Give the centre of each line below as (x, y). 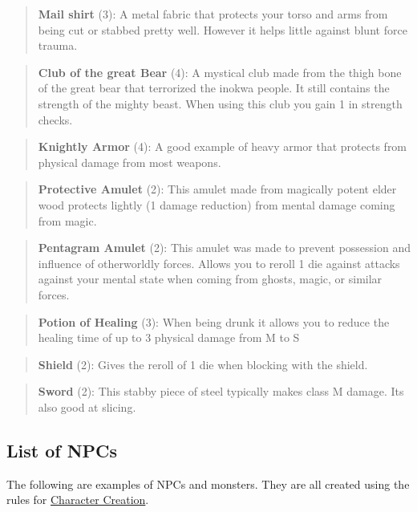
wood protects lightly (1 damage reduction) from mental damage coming (217, 204)
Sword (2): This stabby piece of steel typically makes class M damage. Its (221, 391)
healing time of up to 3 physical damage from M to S (169, 337)
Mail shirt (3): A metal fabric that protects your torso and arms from (213, 14)
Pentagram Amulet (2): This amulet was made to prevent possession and (225, 248)
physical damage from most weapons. (130, 162)
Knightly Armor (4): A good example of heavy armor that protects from (223, 146)
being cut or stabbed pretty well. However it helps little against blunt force (223, 29)
